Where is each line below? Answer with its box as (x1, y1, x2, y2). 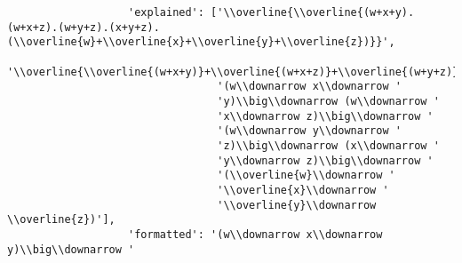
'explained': (128, 6, 204, 19)
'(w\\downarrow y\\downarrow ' (217, 124, 402, 138)
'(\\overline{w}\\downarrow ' (217, 169, 395, 182)
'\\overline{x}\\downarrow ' (217, 183, 389, 196)
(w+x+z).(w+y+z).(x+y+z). (7, 20, 160, 34)
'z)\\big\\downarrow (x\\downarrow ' (217, 139, 440, 152)
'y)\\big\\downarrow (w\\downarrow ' (217, 94, 440, 108)
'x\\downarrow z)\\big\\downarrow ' (217, 109, 434, 123)
